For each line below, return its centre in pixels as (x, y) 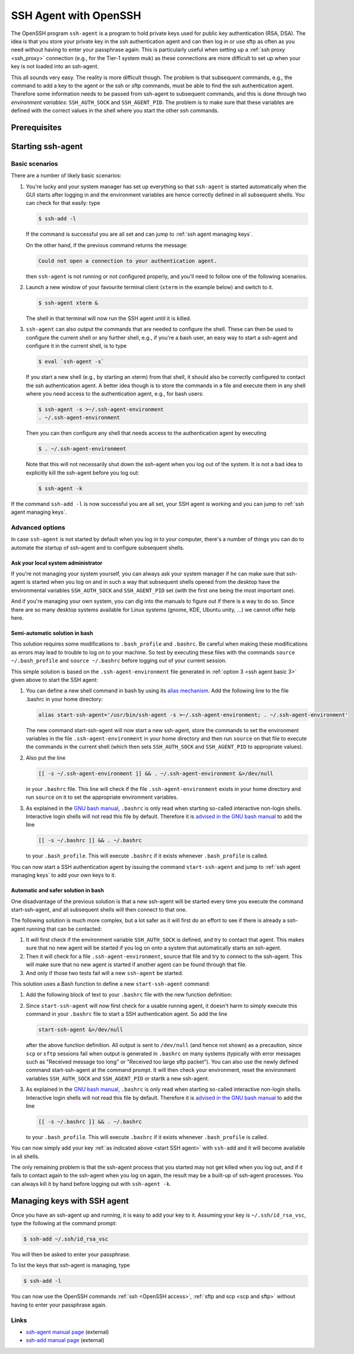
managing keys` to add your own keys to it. (64, 875)
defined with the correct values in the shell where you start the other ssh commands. (115, 110)
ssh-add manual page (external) (65, 1340)
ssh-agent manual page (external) (67, 1332)
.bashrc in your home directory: (64, 699)
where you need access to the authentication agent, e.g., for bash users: (115, 394)
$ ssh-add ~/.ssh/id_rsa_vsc (66, 1239)
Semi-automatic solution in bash (52, 633)
